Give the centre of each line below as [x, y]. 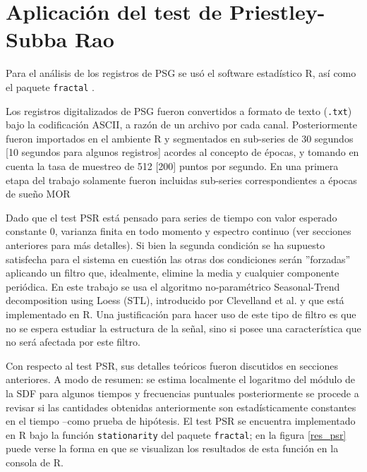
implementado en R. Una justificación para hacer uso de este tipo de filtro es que [181, 314]
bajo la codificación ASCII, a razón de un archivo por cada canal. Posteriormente [181, 125]
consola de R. [35, 462]
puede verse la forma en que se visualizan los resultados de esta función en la [172, 448]
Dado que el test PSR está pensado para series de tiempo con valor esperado [172, 217]
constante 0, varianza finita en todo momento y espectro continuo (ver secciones [179, 231]
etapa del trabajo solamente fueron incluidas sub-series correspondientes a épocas [181, 180]
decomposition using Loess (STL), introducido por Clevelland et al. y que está [175, 300]
